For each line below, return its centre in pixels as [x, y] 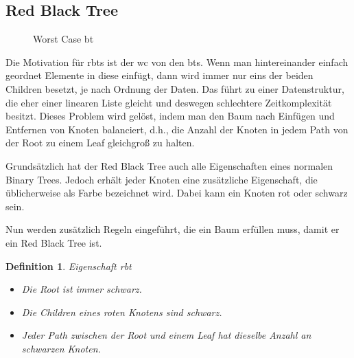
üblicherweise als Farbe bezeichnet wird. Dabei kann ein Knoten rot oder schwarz [177, 193]
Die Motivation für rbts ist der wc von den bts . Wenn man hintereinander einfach [177, 61]
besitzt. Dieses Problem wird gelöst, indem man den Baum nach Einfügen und [170, 116]
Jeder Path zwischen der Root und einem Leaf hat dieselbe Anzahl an [166, 335]
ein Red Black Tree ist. [54, 242]
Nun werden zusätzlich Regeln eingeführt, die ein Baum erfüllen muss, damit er [173, 229]
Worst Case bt [63, 39]
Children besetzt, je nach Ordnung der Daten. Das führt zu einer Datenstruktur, [175, 88]
